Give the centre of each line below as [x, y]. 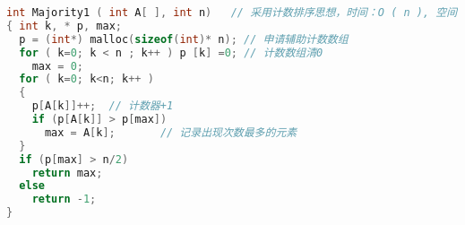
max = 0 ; [57, 66]
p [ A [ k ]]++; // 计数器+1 [103, 106]
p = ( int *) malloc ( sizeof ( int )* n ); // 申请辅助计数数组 [184, 39]
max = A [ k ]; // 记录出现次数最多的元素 [171, 132]
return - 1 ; [64, 199]
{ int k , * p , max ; [64, 26]
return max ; [67, 173]
